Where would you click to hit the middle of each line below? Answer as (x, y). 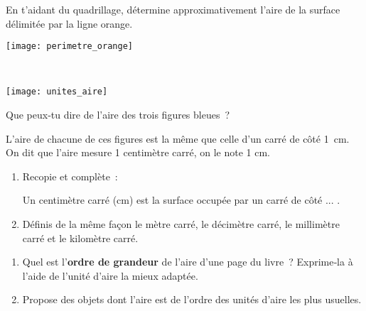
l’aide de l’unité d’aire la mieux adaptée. (110, 275)
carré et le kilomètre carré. (80, 238)
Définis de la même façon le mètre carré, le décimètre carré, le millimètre (181, 224)
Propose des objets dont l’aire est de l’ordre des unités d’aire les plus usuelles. (192, 299)
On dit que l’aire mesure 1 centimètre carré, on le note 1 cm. (138, 152)
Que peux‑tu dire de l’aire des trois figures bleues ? (118, 115)
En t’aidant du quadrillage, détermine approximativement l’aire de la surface (173, 9)
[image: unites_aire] (57, 92)
